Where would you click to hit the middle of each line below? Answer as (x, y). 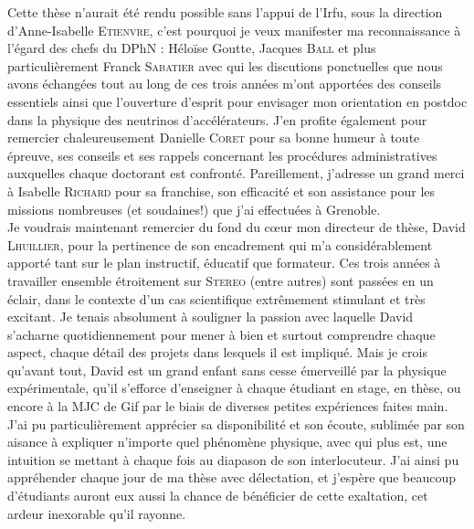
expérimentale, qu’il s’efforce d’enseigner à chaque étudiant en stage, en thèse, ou (234, 388)
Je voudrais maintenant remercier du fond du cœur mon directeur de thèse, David (237, 227)
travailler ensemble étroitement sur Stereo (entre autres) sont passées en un (221, 280)
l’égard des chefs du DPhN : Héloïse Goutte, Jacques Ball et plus (192, 48)
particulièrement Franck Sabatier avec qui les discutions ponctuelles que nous (225, 65)
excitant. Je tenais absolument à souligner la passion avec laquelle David (211, 317)
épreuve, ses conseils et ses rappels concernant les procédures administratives (222, 155)
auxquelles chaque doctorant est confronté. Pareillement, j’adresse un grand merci (236, 173)
